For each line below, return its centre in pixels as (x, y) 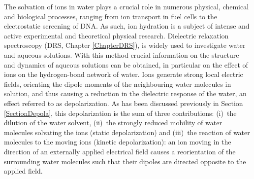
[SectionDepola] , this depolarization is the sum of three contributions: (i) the (120, 113)
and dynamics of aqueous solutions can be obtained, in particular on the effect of (126, 64)
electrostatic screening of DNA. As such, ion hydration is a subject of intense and (127, 26)
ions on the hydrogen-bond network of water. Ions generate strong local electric (124, 74)
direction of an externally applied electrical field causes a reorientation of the (120, 151)
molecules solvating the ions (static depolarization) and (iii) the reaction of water (127, 132)
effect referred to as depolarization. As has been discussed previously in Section (124, 103)
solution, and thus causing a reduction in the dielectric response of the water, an (125, 93)
